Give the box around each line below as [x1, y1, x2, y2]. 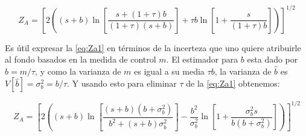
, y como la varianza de [35, 64, 121, 77]
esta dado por [247, 53, 298, 66]
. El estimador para [166, 53, 238, 66]
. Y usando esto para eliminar [66, 77, 177, 90]
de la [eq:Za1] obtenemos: [186, 77, 280, 90]
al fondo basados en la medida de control [5, 53, 156, 66]
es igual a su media [134, 64, 205, 77]
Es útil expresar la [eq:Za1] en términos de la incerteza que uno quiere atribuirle [5, 41, 301, 54]
